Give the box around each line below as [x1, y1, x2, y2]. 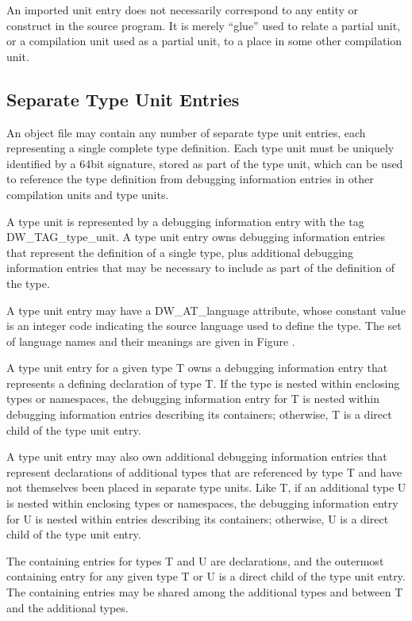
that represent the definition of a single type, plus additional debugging [6, 243, 354, 260]
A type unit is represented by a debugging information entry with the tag [6, 213, 364, 229]
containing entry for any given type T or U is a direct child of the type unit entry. [6, 568, 406, 585]
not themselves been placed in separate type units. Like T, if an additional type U [6, 479, 406, 496]
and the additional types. [6, 599, 129, 615]
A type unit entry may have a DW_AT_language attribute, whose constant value [6, 301, 406, 318]
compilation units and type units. [6, 186, 169, 202]
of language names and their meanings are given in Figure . [6, 332, 295, 349]
